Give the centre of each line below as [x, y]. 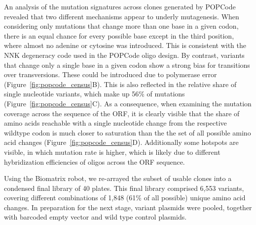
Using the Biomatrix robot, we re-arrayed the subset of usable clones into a [118, 178]
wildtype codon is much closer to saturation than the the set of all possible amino [128, 132]
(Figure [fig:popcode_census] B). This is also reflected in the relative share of [120, 84]
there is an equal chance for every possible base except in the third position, [119, 35]
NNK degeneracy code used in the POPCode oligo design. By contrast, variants [124, 55]
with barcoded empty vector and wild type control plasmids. [95, 217]
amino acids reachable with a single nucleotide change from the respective [115, 123]
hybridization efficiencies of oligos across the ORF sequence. [94, 161]
